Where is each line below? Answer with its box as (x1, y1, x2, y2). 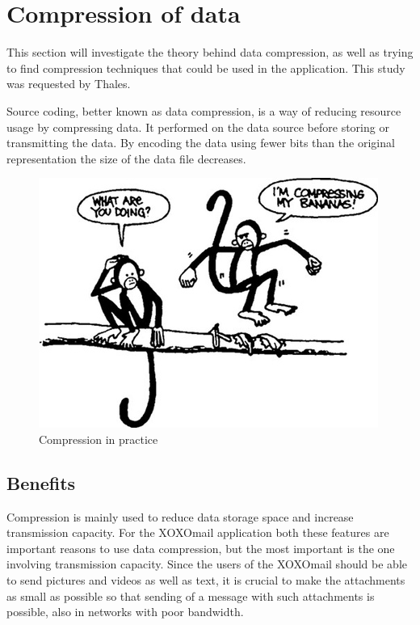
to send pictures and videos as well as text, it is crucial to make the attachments (6, 572, 405, 589)
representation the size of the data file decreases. (6, 150, 246, 167)
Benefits (6, 470, 76, 495)
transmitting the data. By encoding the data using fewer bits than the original (6, 134, 395, 151)
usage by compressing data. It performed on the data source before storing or (6, 118, 389, 135)
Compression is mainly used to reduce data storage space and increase (6, 508, 354, 525)
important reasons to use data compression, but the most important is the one (6, 539, 395, 556)
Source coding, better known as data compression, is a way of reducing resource (6, 102, 401, 119)
